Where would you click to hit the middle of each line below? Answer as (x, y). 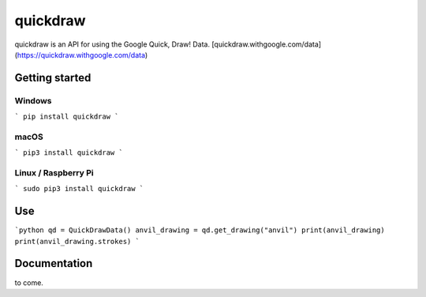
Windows (33, 100)
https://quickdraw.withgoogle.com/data (81, 55)
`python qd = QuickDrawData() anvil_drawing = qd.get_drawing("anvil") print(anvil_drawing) (200, 230)
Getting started (53, 78)
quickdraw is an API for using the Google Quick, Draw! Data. (112, 44)
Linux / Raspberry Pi (54, 173)
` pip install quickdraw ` (67, 117)
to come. (29, 282)
